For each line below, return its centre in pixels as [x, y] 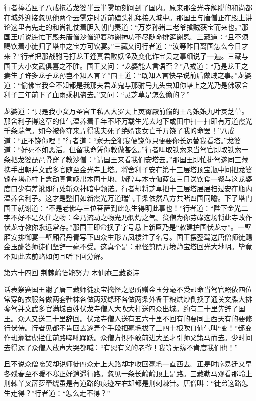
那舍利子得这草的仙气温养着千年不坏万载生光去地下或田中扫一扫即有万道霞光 [128, 121]
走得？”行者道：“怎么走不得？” [60, 392]
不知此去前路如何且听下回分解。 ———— [71, 256]
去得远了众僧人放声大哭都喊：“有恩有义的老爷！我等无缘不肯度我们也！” [121, 347]
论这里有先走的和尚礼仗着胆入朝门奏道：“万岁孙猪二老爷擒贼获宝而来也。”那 [126, 27]
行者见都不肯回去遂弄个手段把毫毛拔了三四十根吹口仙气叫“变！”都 [138, 328]
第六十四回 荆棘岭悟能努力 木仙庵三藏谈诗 [72, 273]
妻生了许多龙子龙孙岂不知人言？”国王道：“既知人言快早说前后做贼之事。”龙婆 [128, 75]
